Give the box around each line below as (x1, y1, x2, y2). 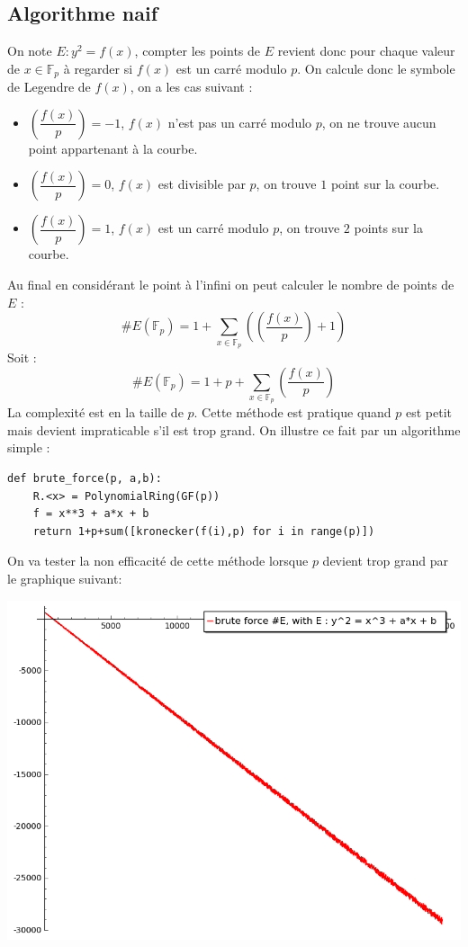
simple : (7, 438, 50, 457)
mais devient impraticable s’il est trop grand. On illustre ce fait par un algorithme (7, 420, 461, 439)
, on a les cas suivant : (130, 77, 253, 96)
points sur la (354, 219, 423, 237)
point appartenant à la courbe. (28, 138, 198, 157)
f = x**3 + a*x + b (32, 507, 149, 521)
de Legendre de (7, 77, 91, 96)
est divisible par (157, 174, 246, 193)
